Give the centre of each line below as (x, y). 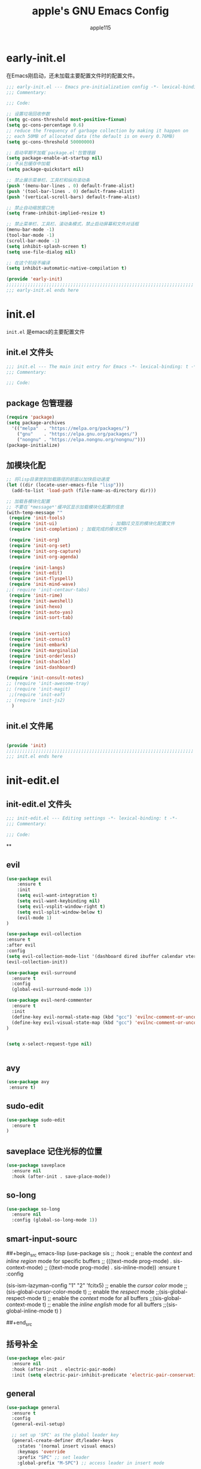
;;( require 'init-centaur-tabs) (48, 590)
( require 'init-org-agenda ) (44, 557)
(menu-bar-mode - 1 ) (31, 230)
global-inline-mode (30, 1311)
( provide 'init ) (26, 745)
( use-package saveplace (36, 1166)
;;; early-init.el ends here (42, 291)
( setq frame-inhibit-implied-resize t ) (56, 213)
